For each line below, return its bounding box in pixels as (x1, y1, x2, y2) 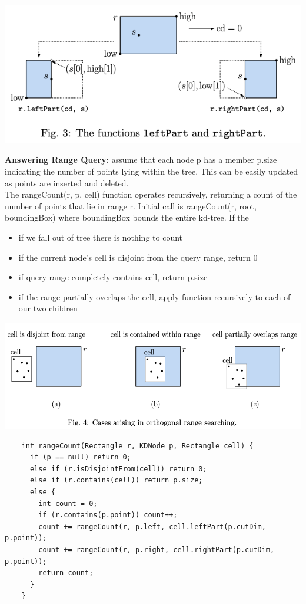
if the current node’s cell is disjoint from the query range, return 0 (18, 251, 258, 263)
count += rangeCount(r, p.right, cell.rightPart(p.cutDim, (38, 546, 275, 554)
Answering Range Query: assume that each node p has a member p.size (5, 153, 277, 166)
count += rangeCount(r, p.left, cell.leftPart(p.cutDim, (38, 522, 266, 531)
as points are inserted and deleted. (5, 176, 129, 189)
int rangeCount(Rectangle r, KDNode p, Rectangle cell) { (21, 441, 254, 450)
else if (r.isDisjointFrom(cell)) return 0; (29, 464, 207, 473)
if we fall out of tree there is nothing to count (18, 231, 183, 244)
